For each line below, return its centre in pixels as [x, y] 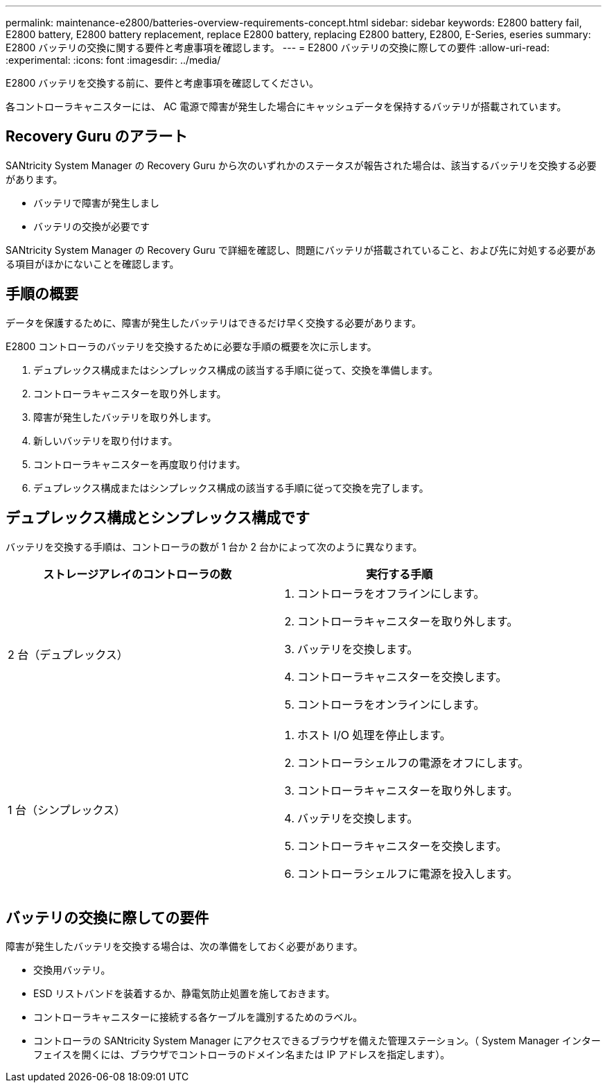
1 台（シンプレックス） [67, 810]
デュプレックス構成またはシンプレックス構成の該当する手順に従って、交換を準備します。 [236, 370]
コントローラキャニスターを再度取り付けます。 [140, 464]
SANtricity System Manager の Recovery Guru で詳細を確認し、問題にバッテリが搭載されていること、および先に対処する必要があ [301, 250]
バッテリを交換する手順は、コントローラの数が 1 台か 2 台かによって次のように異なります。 [214, 546]
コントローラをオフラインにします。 [391, 593]
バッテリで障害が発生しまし [96, 202]
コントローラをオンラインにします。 [391, 704]
